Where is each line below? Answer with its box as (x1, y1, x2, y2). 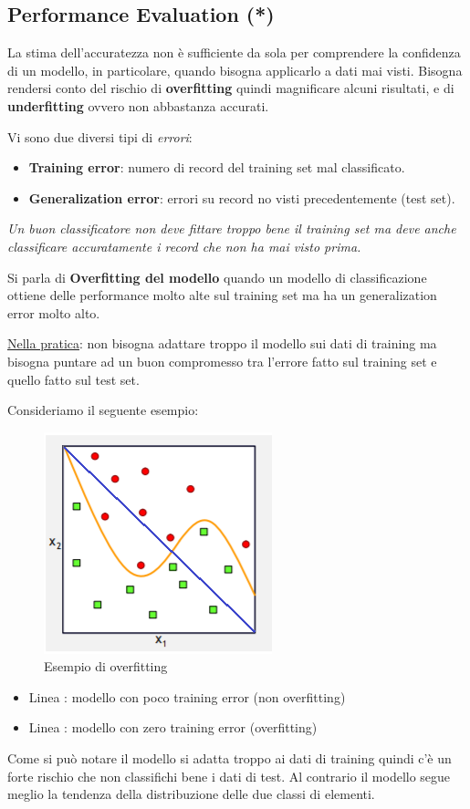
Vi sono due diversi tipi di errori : (7, 127, 193, 146)
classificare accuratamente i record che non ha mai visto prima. (7, 236, 361, 255)
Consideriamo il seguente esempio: (7, 400, 199, 420)
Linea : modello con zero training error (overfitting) (28, 718, 318, 737)
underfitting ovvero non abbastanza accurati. (7, 96, 269, 115)
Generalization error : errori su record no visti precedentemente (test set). (28, 188, 455, 207)
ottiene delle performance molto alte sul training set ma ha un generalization (7, 285, 437, 305)
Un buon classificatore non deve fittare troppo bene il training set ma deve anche (7, 219, 456, 238)
